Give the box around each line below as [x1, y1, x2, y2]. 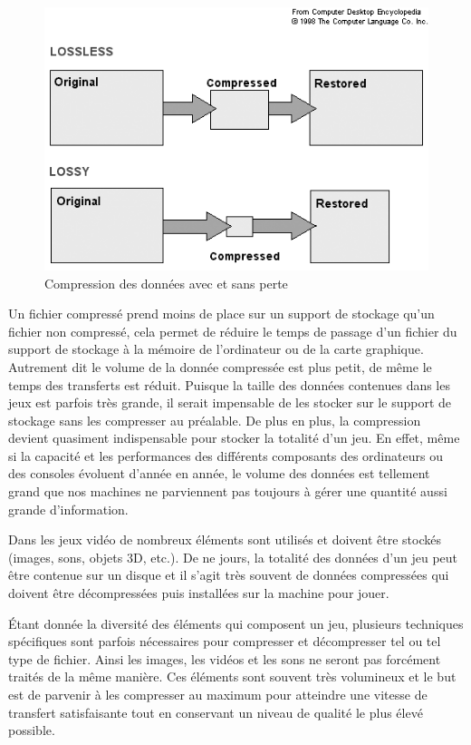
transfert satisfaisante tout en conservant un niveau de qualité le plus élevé [8, 702, 423, 721]
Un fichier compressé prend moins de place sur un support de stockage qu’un [8, 304, 435, 323]
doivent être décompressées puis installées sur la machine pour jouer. [8, 583, 389, 603]
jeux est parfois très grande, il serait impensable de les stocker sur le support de [8, 393, 451, 412]
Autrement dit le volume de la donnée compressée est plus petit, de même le [8, 357, 432, 376]
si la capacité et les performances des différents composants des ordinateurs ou [8, 446, 443, 465]
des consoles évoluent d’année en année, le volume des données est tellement [8, 464, 430, 483]
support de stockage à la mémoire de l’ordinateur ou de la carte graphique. [8, 339, 424, 358]
